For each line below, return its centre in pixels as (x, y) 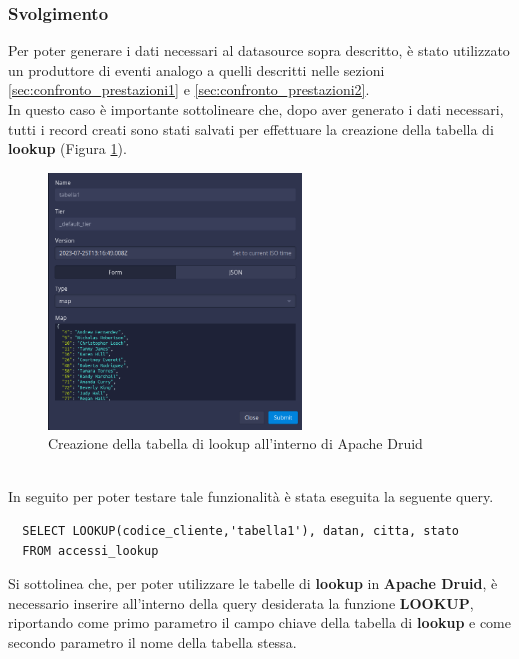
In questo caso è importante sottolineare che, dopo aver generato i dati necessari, (256, 109)
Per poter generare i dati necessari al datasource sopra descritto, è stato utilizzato (259, 50)
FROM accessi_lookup (90, 550)
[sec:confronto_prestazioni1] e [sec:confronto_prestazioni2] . (189, 89)
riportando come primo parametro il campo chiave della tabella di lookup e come (259, 622)
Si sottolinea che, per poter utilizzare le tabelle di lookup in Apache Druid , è (253, 583)
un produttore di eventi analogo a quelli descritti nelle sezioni (196, 69)
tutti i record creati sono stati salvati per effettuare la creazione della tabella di (251, 128)
